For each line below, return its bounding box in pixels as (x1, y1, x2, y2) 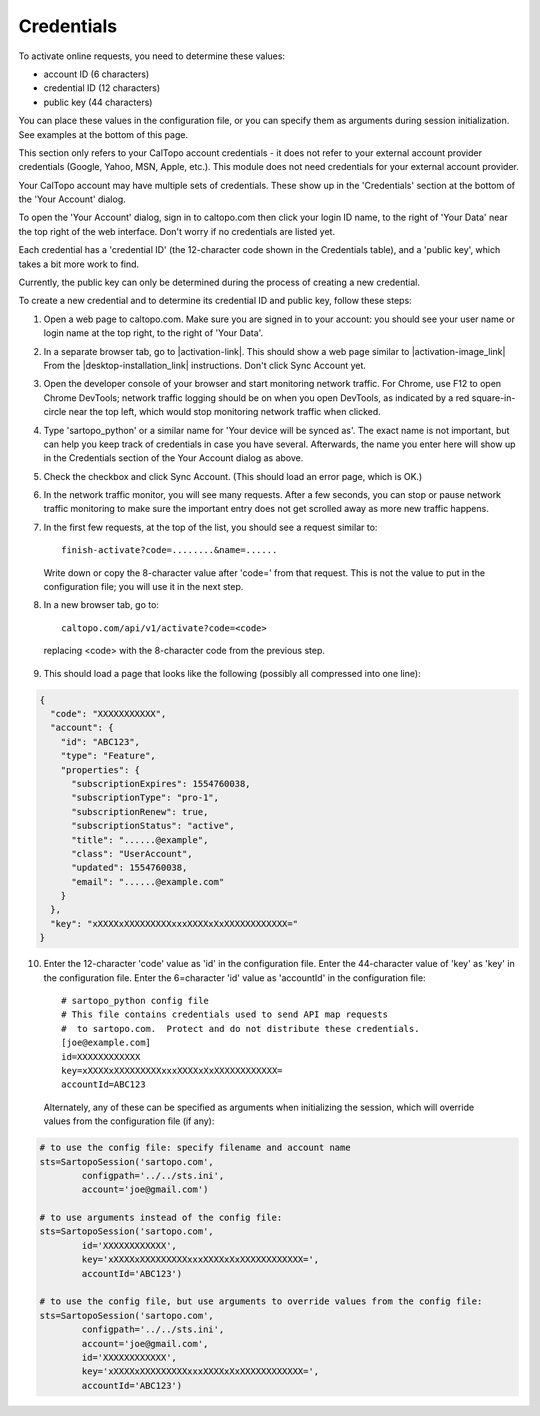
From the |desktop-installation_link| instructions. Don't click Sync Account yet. (43, 359, 367, 371)
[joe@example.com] (61, 1037, 152, 1049)
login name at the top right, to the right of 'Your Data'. (43, 327, 264, 339)
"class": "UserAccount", (71, 848, 194, 859)
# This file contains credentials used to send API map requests (61, 1009, 389, 1020)
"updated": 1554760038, (71, 862, 188, 874)
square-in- (471, 391, 516, 404)
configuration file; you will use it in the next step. (43, 581, 244, 593)
